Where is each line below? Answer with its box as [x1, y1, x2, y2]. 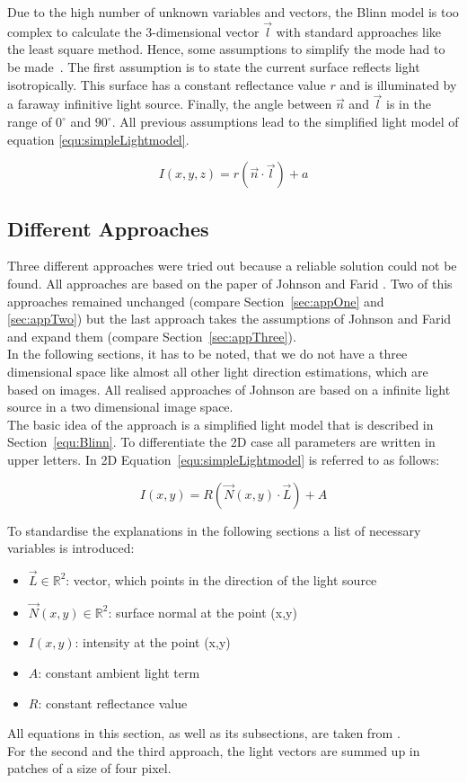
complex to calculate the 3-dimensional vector [7, 22, 260, 40]
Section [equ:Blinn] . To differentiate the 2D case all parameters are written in [7, 432, 436, 451]
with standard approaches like [276, 22, 441, 40]
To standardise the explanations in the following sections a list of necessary [7, 521, 421, 539]
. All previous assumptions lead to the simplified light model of [111, 112, 459, 130]
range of [7, 112, 52, 130]
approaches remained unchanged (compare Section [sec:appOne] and [7, 291, 384, 310]
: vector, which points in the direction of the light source [66, 570, 377, 589]
